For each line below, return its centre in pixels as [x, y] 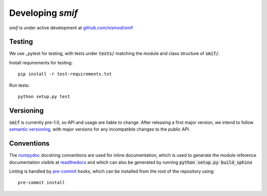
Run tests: [19, 85]
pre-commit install [42, 183]
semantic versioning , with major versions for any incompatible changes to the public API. [100, 129]
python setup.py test [44, 97]
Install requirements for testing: [41, 62]
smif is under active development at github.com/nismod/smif [71, 28]
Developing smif [44, 13]
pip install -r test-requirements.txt [65, 74]
